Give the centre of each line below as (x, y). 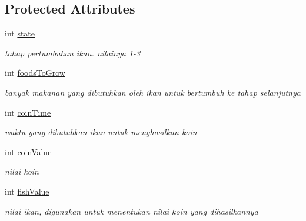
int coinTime (28, 112)
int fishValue (27, 191)
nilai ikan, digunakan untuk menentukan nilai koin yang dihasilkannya (132, 211)
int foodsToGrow (35, 73)
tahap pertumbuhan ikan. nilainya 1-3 (73, 53)
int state (20, 33)
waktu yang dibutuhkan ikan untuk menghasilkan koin (101, 132)
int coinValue (28, 151)
